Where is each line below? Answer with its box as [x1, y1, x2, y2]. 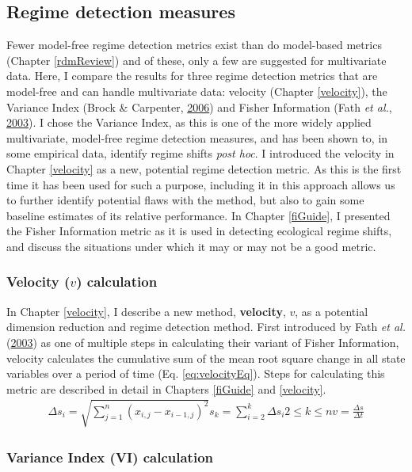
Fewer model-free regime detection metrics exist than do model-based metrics [6, 36, 382, 53]
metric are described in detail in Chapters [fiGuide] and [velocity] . [6, 380, 326, 397]
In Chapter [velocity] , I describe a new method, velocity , [6, 303, 286, 319]
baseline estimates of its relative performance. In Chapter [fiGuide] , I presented [6, 207, 391, 223]
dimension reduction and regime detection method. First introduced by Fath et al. [6, 318, 406, 335]
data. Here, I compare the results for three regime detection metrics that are [6, 67, 378, 84]
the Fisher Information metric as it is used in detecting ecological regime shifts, [6, 223, 392, 239]
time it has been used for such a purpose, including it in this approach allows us [6, 176, 395, 192]
